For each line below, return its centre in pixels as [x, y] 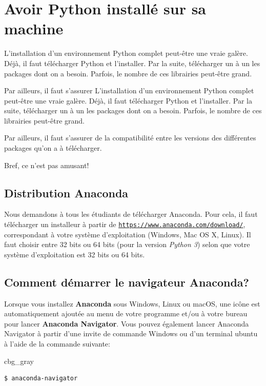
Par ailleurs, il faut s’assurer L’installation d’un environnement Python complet [129, 90]
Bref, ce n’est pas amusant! [47, 165]
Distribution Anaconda [66, 192]
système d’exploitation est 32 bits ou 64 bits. [75, 254]
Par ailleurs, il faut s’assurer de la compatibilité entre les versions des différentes [130, 138]
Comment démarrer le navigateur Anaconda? [127, 282]
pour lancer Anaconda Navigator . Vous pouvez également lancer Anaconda [127, 323]
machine [34, 28]
